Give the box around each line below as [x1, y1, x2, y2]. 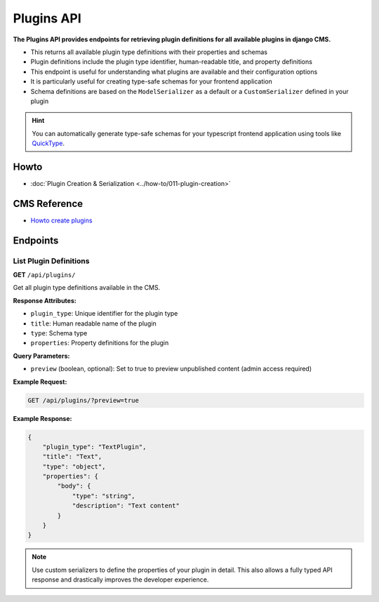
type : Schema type [30, 328, 88, 337]
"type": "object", [42, 462, 106, 470]
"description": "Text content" [72, 502, 180, 510]
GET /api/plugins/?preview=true [27, 396, 140, 404]
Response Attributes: [13, 296, 77, 305]
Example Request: [13, 377, 67, 386]
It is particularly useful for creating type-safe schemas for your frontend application [30, 77, 273, 86]
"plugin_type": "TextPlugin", [42, 443, 147, 450]
